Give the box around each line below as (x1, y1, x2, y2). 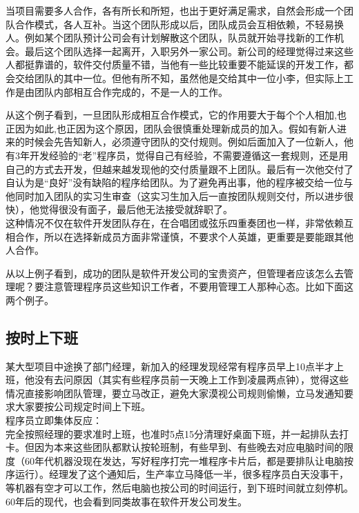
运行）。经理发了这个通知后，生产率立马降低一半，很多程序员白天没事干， (14, 467, 349, 481)
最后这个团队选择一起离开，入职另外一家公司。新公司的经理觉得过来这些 (24, 43, 353, 58)
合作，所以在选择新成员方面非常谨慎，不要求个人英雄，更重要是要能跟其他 (14, 229, 353, 243)
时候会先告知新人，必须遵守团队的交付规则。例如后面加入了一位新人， (24, 134, 344, 149)
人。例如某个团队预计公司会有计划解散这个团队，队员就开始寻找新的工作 (6, 30, 334, 45)
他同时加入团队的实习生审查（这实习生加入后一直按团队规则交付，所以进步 (6, 188, 344, 203)
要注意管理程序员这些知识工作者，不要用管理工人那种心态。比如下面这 (34, 279, 353, 294)
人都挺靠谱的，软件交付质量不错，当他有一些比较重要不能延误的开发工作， (6, 57, 344, 72)
